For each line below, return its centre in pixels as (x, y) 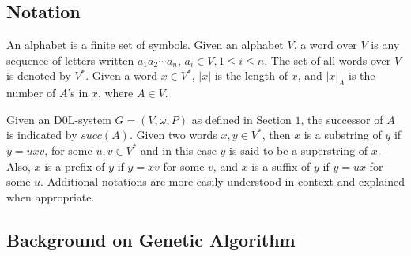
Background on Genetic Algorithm (151, 239)
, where (115, 93)
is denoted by (39, 75)
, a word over (325, 45)
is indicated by (42, 135)
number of (31, 93)
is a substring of (343, 135)
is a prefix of (75, 166)
